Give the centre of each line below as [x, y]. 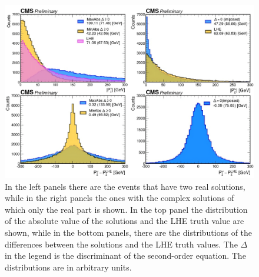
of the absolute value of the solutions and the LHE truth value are [124, 221]
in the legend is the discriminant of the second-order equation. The [125, 255]
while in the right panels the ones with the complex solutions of [119, 198]
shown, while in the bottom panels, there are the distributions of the [129, 232]
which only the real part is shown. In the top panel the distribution [126, 209]
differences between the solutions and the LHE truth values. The [121, 244]
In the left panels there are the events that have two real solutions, [125, 186]
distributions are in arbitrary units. [68, 267]
